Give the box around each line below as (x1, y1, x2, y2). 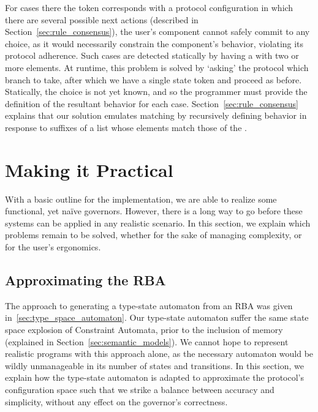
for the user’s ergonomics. (5, 241, 101, 253)
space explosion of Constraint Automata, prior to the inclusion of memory (5, 323, 283, 336)
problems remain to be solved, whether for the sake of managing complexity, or (5, 228, 302, 241)
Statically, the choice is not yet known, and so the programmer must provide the (5, 85, 308, 98)
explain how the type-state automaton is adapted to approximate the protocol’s (5, 371, 304, 384)
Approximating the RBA (5, 271, 166, 290)
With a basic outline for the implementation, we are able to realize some (5, 192, 277, 205)
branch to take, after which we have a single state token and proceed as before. (5, 73, 302, 86)
